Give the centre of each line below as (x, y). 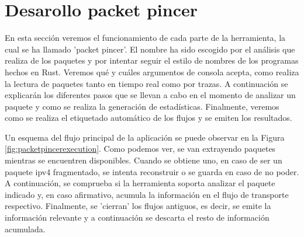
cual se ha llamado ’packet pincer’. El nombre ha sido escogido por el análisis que (150, 49)
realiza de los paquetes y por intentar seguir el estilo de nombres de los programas (152, 60)
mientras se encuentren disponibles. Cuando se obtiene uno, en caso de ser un (144, 160)
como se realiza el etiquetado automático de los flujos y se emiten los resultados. (148, 118)
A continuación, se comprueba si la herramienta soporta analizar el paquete (140, 183)
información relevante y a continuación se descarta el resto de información (137, 217)
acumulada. (25, 229)
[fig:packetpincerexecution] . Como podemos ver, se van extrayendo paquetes (140, 149)
